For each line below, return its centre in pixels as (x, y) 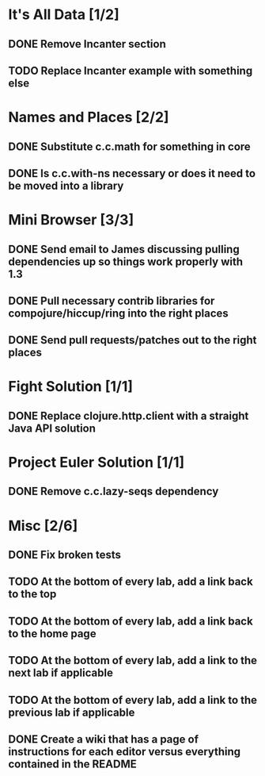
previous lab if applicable (72, 712)
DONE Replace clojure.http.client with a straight (129, 415)
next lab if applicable (61, 673)
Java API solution (52, 428)
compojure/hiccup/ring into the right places (119, 313)
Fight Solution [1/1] (70, 387)
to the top (32, 594)
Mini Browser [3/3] (71, 220)
